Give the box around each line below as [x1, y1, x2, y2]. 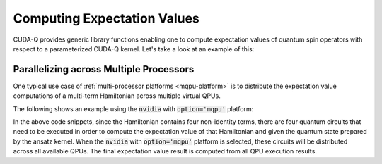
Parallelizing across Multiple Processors [13, 63, 195, 75]
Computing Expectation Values [13, 11, 199, 26]
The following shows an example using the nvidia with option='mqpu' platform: [13, 104, 254, 113]
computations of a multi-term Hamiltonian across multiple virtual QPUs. [13, 92, 221, 100]
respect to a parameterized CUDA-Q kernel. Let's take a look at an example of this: [13, 44, 255, 53]
